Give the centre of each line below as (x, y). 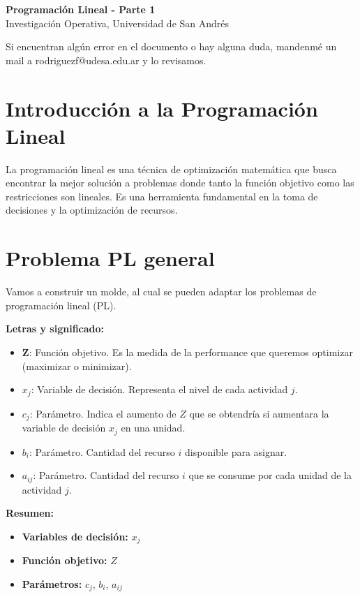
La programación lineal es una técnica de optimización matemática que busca (171, 169)
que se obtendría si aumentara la (259, 413)
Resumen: (30, 513)
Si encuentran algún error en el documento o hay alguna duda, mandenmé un (171, 46)
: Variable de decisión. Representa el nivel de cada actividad (159, 389)
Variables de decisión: (75, 536)
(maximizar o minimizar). (77, 366)
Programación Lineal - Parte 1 (81, 9)
